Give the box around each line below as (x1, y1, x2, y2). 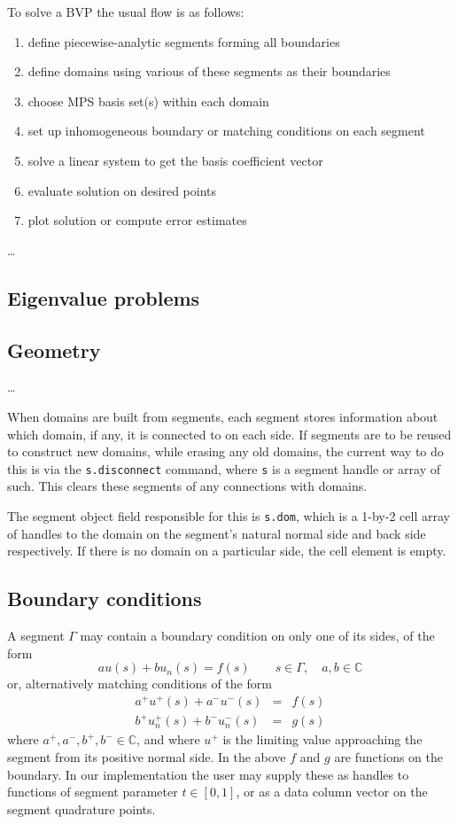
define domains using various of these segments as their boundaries (27, 62, 391, 81)
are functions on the (334, 748, 444, 766)
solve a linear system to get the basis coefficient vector (27, 151, 323, 169)
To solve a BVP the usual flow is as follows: (7, 3, 245, 20)
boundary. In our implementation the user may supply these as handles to (7, 765, 409, 783)
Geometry (7, 336, 101, 363)
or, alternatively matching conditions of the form (7, 674, 272, 693)
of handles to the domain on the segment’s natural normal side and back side (7, 524, 426, 542)
